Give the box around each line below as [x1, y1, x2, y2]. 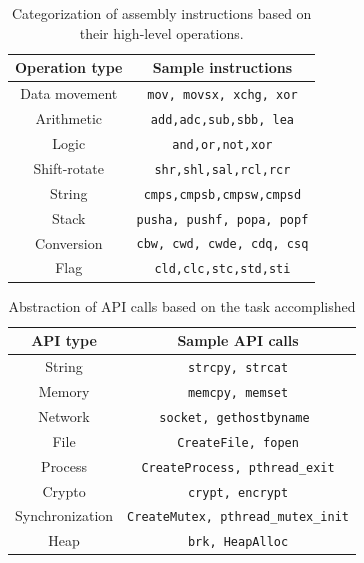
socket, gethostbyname [159, 410, 310, 425]
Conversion [35, 232, 103, 253]
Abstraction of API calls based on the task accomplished [8, 295, 356, 316]
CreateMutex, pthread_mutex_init [127, 510, 349, 525]
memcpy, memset [187, 385, 289, 400]
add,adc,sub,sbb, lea [150, 112, 294, 127]
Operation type [15, 57, 123, 78]
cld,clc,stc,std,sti [154, 262, 291, 277]
